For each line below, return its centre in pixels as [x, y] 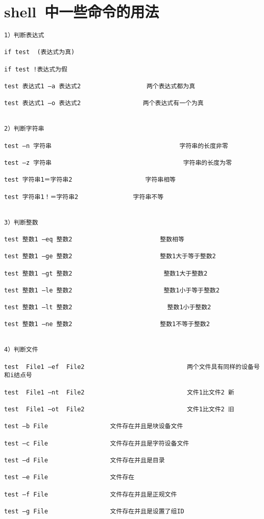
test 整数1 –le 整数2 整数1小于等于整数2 [112, 290]
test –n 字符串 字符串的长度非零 [116, 146]
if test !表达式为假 [36, 69]
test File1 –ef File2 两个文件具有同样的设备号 [132, 367]
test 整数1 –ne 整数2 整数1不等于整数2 [107, 324]
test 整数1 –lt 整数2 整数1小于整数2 [108, 307]
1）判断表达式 [24, 35]
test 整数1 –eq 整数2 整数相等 [94, 239]
